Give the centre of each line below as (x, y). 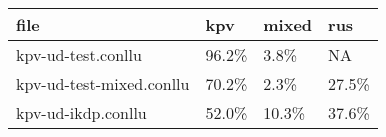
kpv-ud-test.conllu (79, 54)
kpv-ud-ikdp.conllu (81, 112)
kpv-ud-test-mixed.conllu (103, 83)
